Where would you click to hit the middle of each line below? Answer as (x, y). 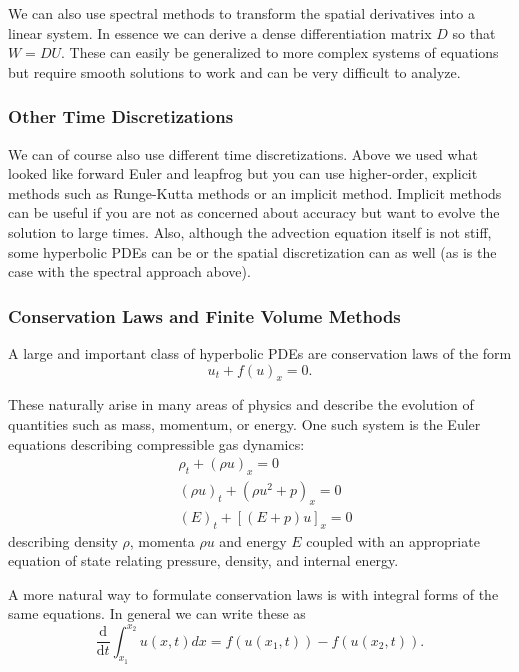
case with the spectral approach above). (129, 271)
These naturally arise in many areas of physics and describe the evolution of (241, 404)
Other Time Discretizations (121, 116)
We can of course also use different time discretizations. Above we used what (243, 153)
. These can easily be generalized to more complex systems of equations (280, 52)
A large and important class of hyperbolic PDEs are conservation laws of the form (260, 352)
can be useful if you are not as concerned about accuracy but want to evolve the (254, 212)
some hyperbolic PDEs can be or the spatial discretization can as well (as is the (252, 251)
